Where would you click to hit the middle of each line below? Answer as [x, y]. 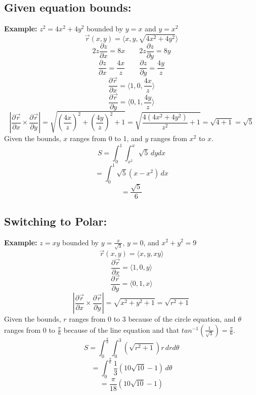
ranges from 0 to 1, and [106, 138]
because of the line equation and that [121, 330]
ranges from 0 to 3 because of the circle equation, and [152, 319]
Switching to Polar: [56, 221]
